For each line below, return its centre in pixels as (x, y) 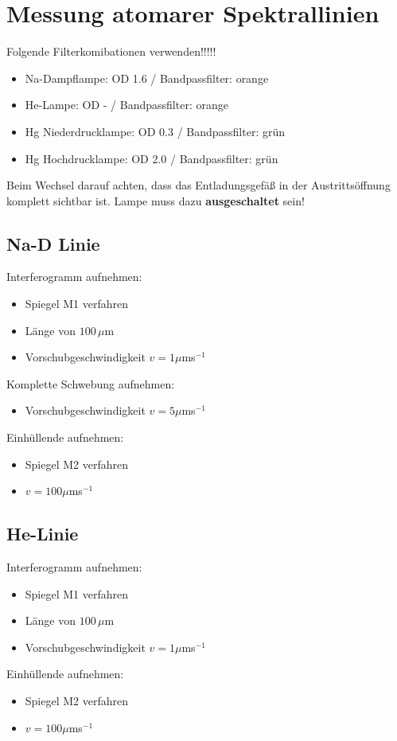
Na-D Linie (53, 243)
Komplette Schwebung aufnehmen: (91, 383)
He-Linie (43, 534)
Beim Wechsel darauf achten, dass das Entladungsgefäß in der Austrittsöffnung (198, 185)
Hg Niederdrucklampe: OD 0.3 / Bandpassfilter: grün (155, 131)
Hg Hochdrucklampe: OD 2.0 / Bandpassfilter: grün (152, 158)
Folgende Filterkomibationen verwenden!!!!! (111, 51)
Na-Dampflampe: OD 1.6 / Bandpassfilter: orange (147, 78)
